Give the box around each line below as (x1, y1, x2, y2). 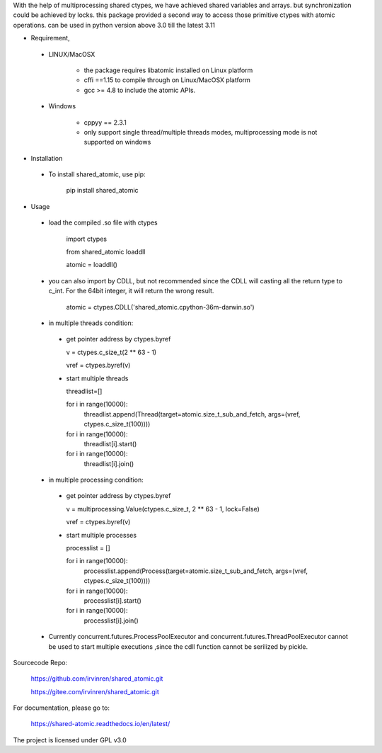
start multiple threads (66, 374, 129, 383)
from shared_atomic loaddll (66, 248, 146, 256)
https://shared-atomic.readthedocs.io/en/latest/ (30, 720, 170, 728)
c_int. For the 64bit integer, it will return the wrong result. (48, 287, 214, 295)
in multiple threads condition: (48, 319, 134, 327)
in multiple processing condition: (48, 475, 144, 485)
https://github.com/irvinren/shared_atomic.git (30, 674, 163, 683)
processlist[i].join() (83, 616, 139, 625)
